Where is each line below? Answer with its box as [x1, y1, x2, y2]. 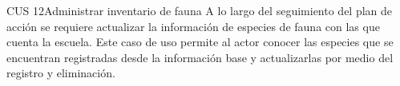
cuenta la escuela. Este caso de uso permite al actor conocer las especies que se [6, 33, 394, 50]
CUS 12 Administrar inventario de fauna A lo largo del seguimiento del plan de [6, 2, 393, 18]
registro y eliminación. [6, 64, 115, 81]
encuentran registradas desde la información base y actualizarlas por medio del [6, 49, 394, 65]
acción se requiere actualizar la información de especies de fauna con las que [6, 18, 380, 34]
